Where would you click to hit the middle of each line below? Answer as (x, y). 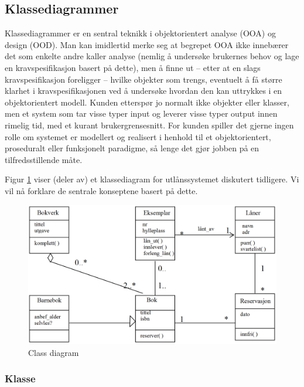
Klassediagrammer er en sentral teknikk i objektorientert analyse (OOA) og (140, 33)
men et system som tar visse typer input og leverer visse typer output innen (141, 113)
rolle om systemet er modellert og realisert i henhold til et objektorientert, (138, 136)
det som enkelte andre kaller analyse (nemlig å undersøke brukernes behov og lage (152, 56)
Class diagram (54, 352)
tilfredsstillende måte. (44, 159)
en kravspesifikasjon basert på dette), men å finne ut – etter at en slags (133, 67)
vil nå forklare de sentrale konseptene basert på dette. (101, 190)
